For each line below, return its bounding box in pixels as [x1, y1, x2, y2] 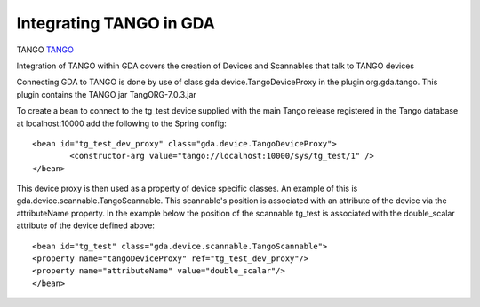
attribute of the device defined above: [16, 220, 156, 231]
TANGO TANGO [16, 44, 75, 55]
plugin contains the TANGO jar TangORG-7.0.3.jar [16, 89, 197, 99]
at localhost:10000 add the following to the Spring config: [16, 118, 227, 129]
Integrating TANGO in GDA [16, 13, 215, 33]
